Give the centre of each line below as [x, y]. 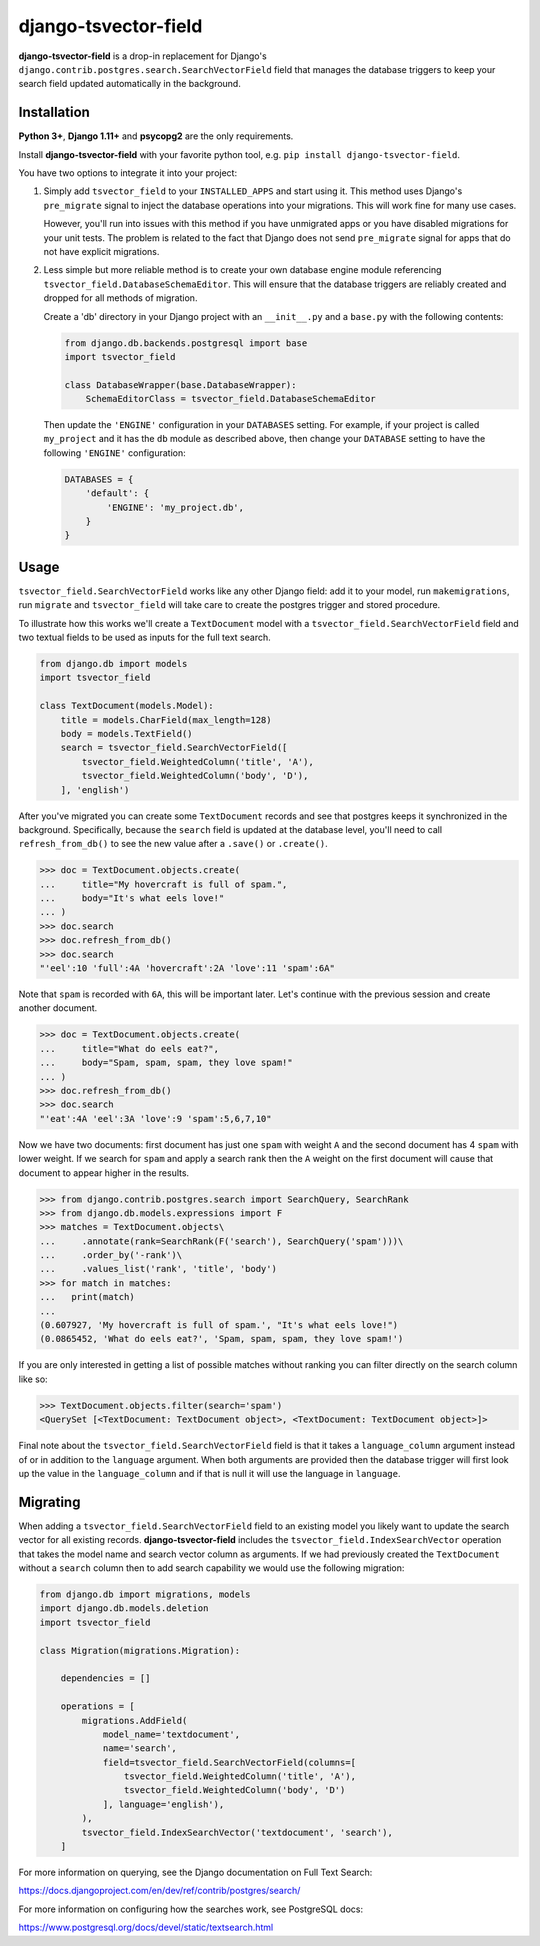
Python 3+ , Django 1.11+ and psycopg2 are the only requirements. [156, 136]
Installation [54, 112]
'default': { [117, 493]
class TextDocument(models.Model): [126, 706]
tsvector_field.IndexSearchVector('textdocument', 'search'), [237, 1832]
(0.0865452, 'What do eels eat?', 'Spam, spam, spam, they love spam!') [221, 1339]
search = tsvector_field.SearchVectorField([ [174, 748]
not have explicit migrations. [101, 251]
